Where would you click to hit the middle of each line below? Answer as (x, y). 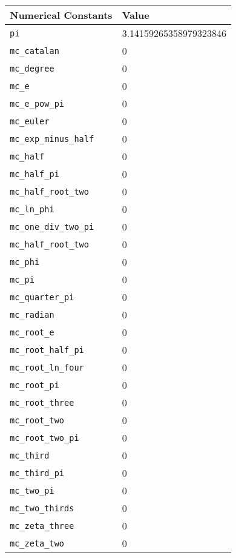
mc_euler (30, 121)
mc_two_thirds (42, 508)
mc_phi (25, 262)
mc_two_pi (32, 490)
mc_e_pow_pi (37, 103)
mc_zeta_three (42, 526)
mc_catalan (34, 51)
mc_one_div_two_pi (52, 227)
